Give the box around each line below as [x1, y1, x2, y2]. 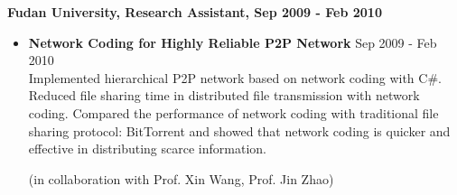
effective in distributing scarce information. [28, 139, 266, 158]
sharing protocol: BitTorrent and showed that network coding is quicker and [28, 121, 451, 140]
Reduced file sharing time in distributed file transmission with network [28, 86, 420, 105]
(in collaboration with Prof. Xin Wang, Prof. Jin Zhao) [28, 169, 334, 188]
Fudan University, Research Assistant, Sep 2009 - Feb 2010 [7, 3, 382, 21]
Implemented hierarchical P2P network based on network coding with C [28, 68, 428, 87]
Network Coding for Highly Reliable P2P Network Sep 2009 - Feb [28, 32, 437, 51]
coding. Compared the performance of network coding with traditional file [28, 103, 439, 122]
